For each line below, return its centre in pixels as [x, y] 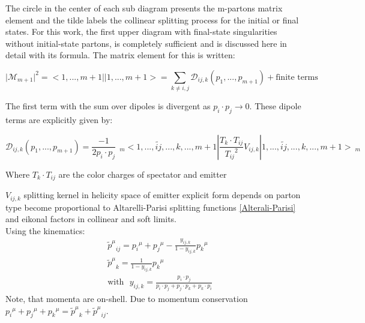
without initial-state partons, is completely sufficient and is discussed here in [146, 43]
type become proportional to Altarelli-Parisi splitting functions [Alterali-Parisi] [151, 207]
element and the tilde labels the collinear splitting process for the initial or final [152, 20]
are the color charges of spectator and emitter [143, 174]
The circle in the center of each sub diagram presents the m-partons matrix [144, 8]
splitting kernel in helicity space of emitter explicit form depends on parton [162, 195]
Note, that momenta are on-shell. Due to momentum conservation [127, 299]
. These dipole [275, 106]
